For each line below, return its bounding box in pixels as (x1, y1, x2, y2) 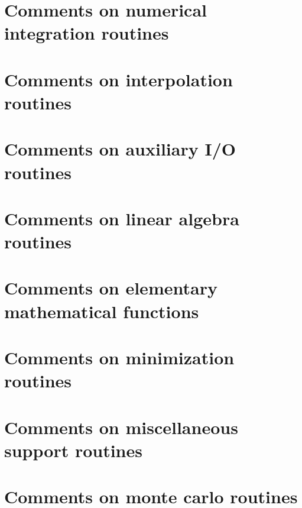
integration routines (4, 21, 169, 45)
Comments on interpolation (4, 67, 233, 91)
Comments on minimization (4, 345, 235, 369)
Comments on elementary (4, 276, 217, 300)
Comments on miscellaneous (4, 415, 238, 439)
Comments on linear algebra (4, 206, 239, 230)
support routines (4, 438, 142, 462)
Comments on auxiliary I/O (4, 137, 236, 161)
